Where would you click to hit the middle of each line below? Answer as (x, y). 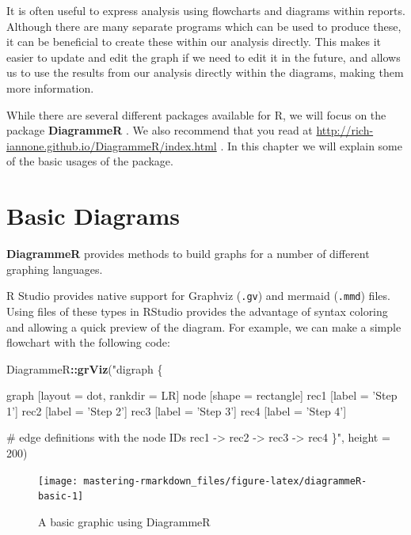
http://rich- (345, 130)
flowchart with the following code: (88, 342)
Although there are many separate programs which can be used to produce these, (204, 26)
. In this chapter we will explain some (311, 145)
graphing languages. (55, 269)
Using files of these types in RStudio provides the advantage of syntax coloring (197, 311)
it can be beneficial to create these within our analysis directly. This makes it (194, 42)
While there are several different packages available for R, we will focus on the (196, 114)
